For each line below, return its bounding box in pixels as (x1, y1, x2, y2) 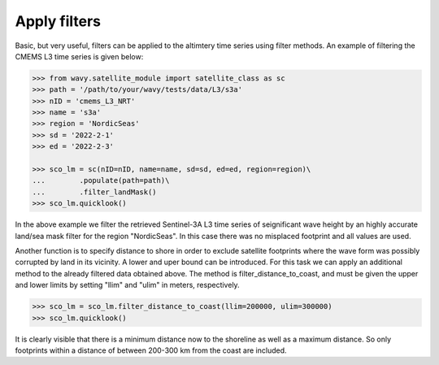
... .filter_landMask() (32, 187, 158, 197)
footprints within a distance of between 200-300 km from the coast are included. (15, 345, 288, 355)
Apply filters (15, 12, 102, 30)
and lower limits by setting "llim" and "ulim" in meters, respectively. (15, 280, 240, 290)
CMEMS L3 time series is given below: (15, 51, 144, 61)
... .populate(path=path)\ (32, 176, 170, 185)
